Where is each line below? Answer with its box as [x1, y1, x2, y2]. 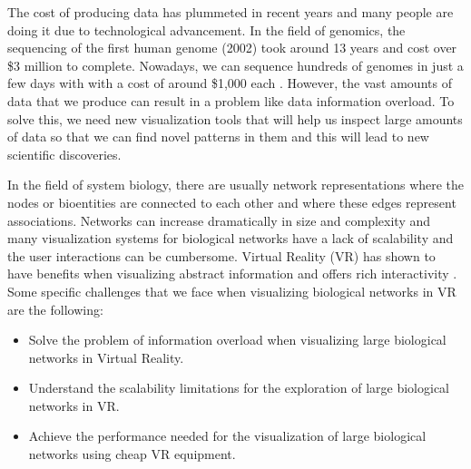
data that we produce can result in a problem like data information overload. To [7, 91, 455, 110]
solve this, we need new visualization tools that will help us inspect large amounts [7, 109, 463, 128]
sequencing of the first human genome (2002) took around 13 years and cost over [7, 38, 457, 57]
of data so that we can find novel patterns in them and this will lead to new [7, 127, 429, 146]
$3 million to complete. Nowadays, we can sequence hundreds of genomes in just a [7, 55, 464, 74]
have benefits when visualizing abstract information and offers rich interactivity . [7, 264, 457, 283]
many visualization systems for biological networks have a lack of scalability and [7, 229, 454, 248]
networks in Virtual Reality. [28, 347, 184, 366]
